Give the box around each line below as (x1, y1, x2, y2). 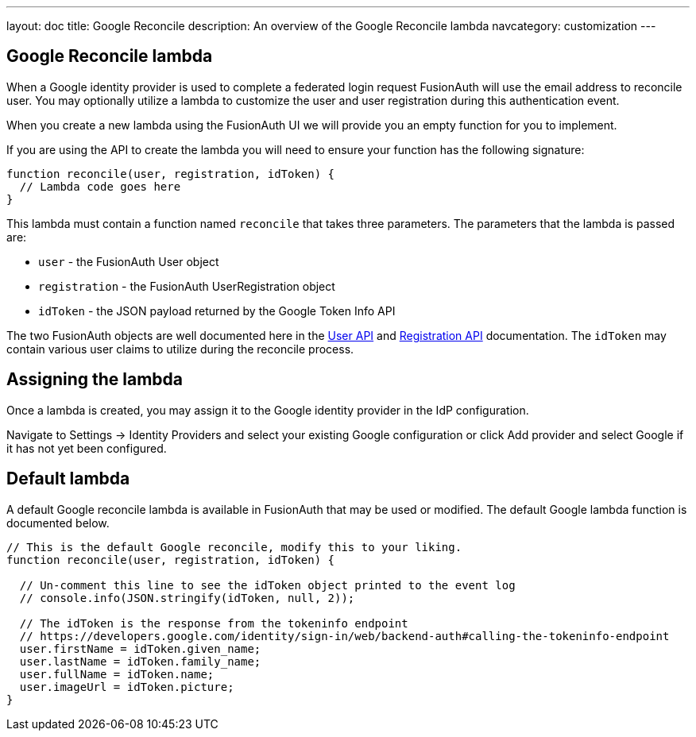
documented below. (6, 515, 110, 530)
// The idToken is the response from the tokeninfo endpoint (19, 616, 408, 630)
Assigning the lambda (6, 369, 184, 390)
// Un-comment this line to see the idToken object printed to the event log (19, 578, 516, 592)
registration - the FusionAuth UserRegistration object (38, 279, 335, 293)
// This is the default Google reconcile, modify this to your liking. (6, 540, 462, 554)
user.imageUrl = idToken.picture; (19, 680, 234, 693)
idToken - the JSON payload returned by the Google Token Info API (38, 303, 396, 318)
